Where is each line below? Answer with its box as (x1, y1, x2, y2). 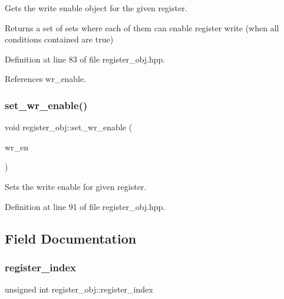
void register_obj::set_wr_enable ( (5, 121, 133, 133)
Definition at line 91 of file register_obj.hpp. (5, 200, 166, 212)
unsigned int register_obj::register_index (5, 283, 153, 295)
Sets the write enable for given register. (5, 180, 147, 192)
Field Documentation (5, 229, 137, 247)
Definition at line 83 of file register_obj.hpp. (5, 52, 166, 65)
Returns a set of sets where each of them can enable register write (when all (5, 21, 279, 34)
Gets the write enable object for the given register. (5, 2, 187, 14)
